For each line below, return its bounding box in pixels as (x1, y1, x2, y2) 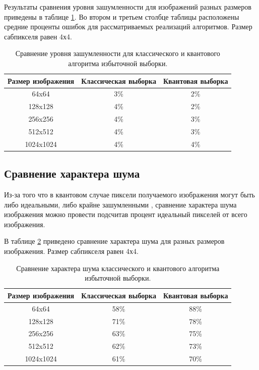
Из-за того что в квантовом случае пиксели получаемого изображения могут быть (4, 189, 255, 200)
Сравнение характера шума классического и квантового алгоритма (16, 262, 220, 273)
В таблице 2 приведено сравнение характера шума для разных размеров (4, 236, 225, 246)
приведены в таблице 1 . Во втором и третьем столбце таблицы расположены (4, 11, 239, 22)
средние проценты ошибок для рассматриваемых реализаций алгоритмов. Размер (4, 21, 252, 32)
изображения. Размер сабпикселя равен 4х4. (4, 246, 139, 256)
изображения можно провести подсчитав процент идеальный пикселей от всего (4, 209, 247, 220)
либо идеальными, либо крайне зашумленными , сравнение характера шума (4, 199, 237, 209)
